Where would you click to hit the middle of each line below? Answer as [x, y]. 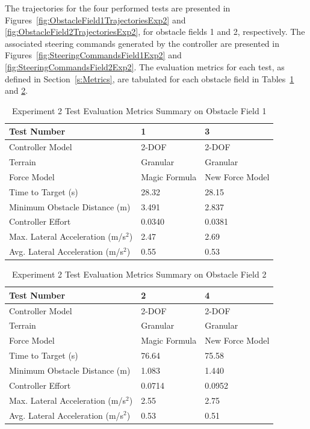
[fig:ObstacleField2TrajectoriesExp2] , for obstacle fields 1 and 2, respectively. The [155, 32]
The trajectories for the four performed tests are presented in [118, 8]
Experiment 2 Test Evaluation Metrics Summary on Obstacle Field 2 [139, 274]
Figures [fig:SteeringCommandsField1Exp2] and [93, 55]
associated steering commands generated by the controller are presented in [142, 43]
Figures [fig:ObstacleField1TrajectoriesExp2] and [95, 20]
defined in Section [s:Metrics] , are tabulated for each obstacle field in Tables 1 [150, 78]
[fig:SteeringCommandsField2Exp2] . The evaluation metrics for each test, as [145, 66]
